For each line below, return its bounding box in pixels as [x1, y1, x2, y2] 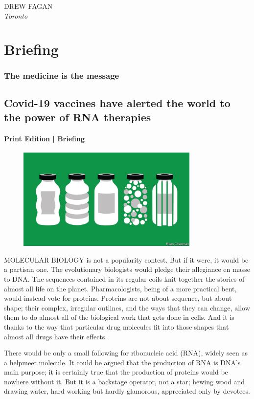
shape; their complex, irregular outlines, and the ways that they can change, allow [4, 302, 250, 312]
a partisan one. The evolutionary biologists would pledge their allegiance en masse [4, 264, 250, 274]
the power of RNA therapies [4, 110, 151, 125]
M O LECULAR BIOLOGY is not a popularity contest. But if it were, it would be [4, 254, 249, 265]
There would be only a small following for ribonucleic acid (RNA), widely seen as [4, 348, 248, 358]
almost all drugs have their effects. [4, 331, 107, 341]
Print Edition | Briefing [4, 133, 85, 144]
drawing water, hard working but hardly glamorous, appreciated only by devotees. [4, 386, 250, 396]
